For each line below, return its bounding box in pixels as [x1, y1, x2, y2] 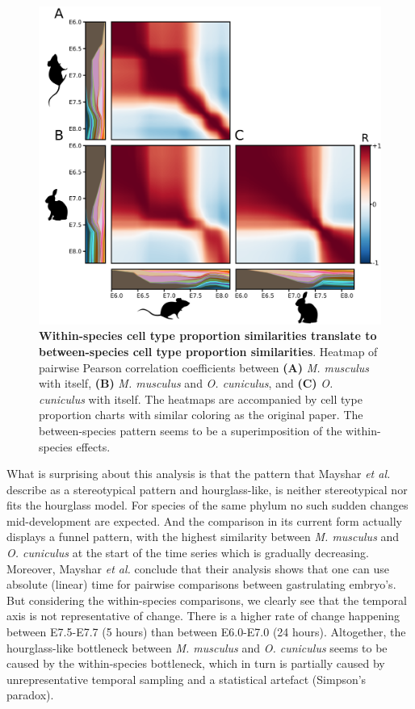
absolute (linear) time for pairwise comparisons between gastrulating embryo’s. [6, 576, 396, 593]
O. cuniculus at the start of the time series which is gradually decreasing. [6, 544, 369, 561]
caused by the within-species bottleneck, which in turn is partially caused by [6, 655, 385, 672]
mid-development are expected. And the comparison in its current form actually [6, 512, 402, 529]
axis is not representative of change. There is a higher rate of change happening [6, 607, 400, 624]
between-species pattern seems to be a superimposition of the [39, 422, 342, 438]
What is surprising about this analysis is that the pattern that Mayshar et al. [6, 465, 391, 482]
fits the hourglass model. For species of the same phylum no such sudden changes [6, 497, 409, 514]
